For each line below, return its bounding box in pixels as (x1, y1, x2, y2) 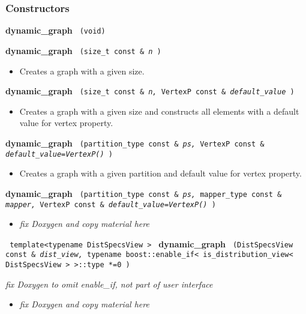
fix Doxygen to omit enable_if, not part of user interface (5, 277, 213, 290)
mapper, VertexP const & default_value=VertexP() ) (5, 200, 216, 209)
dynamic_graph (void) (5, 24, 106, 37)
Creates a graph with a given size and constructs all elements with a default (19, 104, 299, 117)
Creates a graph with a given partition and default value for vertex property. (19, 167, 302, 180)
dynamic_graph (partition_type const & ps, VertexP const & (5, 136, 265, 149)
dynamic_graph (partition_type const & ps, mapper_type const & (5, 187, 282, 199)
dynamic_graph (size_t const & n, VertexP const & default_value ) (5, 85, 295, 97)
